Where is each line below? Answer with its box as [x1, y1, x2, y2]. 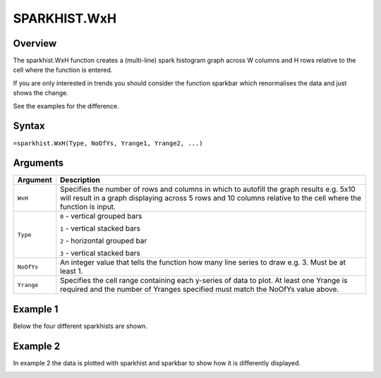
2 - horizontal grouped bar [60, 236, 147, 246]
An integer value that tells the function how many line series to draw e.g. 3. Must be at [60, 257, 346, 267]
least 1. [60, 267, 83, 276]
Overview [13, 37, 57, 49]
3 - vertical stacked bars [60, 248, 140, 258]
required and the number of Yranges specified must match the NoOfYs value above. [60, 284, 339, 294]
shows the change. [13, 89, 68, 97]
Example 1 [13, 303, 59, 315]
